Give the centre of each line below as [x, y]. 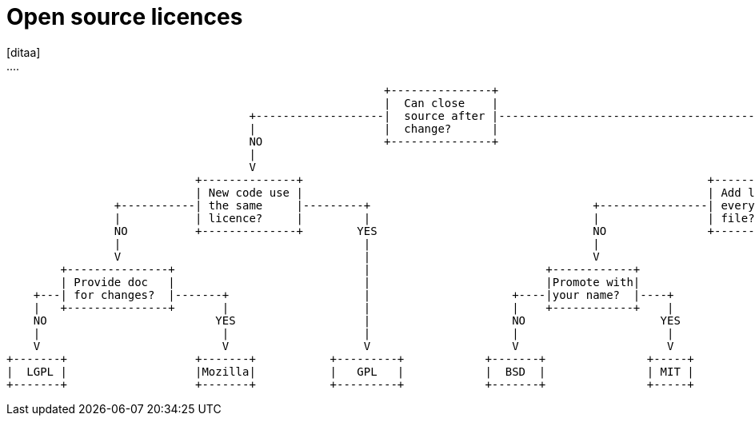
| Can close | [441, 103]
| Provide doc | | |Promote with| [350, 282]
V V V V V [354, 346]
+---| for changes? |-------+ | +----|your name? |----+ [354, 295]
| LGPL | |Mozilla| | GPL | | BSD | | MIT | [350, 371]
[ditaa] [24, 52]
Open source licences [125, 17]
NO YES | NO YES [357, 320]
